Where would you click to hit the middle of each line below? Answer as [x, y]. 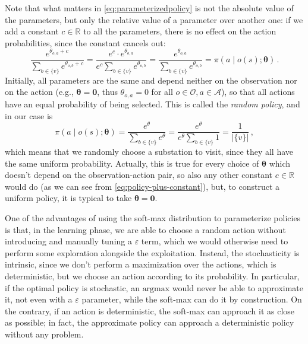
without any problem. [44, 334]
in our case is [29, 115]
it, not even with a [39, 299]
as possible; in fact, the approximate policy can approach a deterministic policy [150, 322]
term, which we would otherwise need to [215, 241]
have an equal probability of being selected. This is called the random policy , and [153, 103]
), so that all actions [258, 92]
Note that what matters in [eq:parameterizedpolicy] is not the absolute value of [149, 8]
